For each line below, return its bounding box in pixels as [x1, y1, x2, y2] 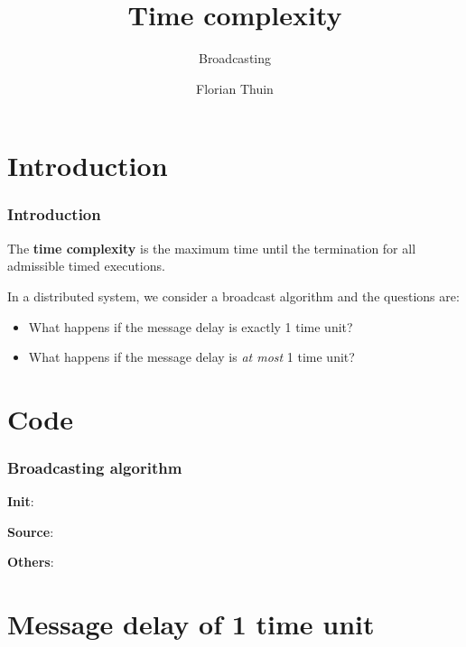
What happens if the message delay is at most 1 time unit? [28, 347, 355, 366]
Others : [7, 552, 54, 571]
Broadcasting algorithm [7, 456, 182, 478]
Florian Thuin [196, 79, 274, 97]
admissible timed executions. [7, 256, 165, 275]
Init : [7, 492, 34, 511]
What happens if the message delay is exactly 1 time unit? [28, 317, 353, 336]
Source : [7, 522, 54, 541]
